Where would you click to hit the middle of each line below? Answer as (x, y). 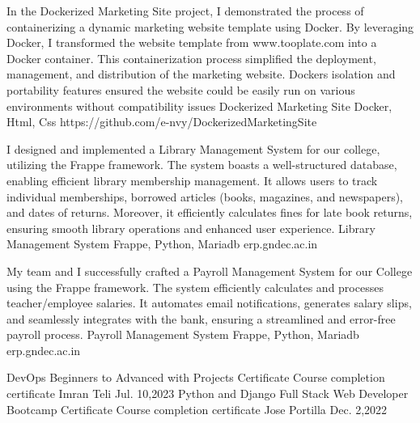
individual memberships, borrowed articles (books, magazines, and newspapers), (205, 196)
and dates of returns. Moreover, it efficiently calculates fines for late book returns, (210, 212)
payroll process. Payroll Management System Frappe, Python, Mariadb (183, 334)
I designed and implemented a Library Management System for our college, (193, 148)
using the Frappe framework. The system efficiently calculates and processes (195, 287)
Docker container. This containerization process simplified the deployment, (191, 58)
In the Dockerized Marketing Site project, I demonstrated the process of (185, 11)
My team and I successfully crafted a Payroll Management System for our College (210, 271)
